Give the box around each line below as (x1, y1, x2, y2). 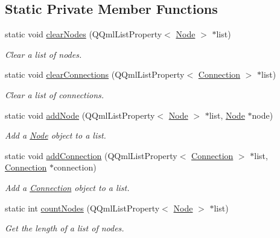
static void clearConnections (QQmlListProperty (5, 68, 185, 81)
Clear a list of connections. (5, 88, 104, 101)
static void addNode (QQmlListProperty (5, 108, 155, 121)
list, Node (209, 108, 245, 121)
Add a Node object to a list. (5, 129, 106, 142)
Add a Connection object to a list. (5, 181, 130, 193)
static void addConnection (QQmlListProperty (5, 149, 177, 161)
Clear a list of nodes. (5, 48, 82, 60)
